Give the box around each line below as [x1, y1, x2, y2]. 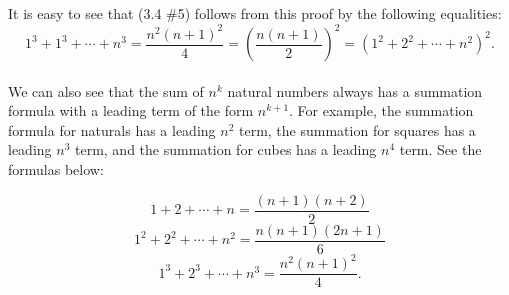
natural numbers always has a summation [227, 80, 483, 101]
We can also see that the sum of [8, 80, 204, 101]
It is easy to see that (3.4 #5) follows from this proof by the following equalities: [8, 3, 502, 23]
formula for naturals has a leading [8, 119, 216, 140]
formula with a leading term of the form [8, 100, 254, 121]
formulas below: [8, 159, 104, 180]
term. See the [399, 139, 482, 160]
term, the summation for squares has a [239, 119, 476, 140]
